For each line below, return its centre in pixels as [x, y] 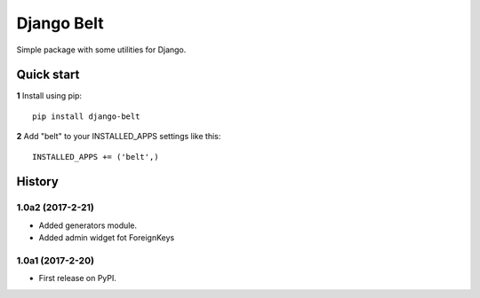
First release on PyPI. [78, 278]
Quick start [48, 75]
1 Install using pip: [49, 96]
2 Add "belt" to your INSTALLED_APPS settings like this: [119, 137]
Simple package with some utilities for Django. [101, 50]
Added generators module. [88, 225]
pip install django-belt [86, 116]
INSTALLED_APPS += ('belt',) [96, 157]
